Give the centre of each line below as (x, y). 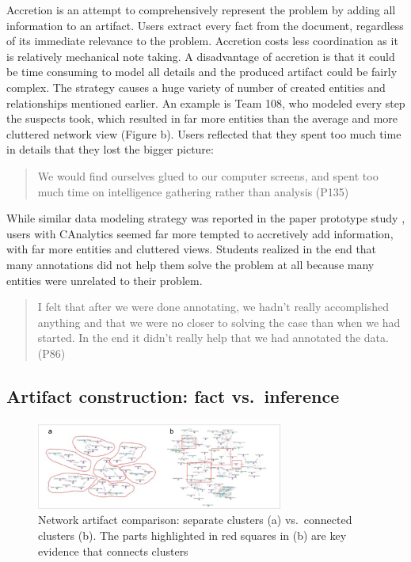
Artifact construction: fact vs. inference (173, 395)
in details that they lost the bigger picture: (110, 149)
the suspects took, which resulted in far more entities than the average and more (202, 118)
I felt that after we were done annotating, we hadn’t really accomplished (213, 307)
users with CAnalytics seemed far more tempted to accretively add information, (200, 233)
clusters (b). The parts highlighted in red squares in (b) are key (192, 535)
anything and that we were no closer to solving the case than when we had (219, 322)
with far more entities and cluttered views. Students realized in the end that (192, 249)
